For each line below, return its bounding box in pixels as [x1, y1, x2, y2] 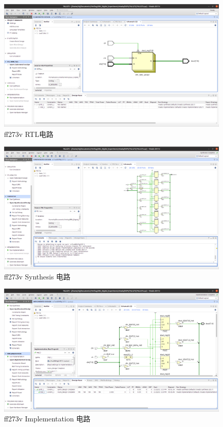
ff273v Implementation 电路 [4, 413, 91, 424]
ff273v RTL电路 [4, 128, 54, 139]
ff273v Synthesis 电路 [4, 271, 70, 281]
